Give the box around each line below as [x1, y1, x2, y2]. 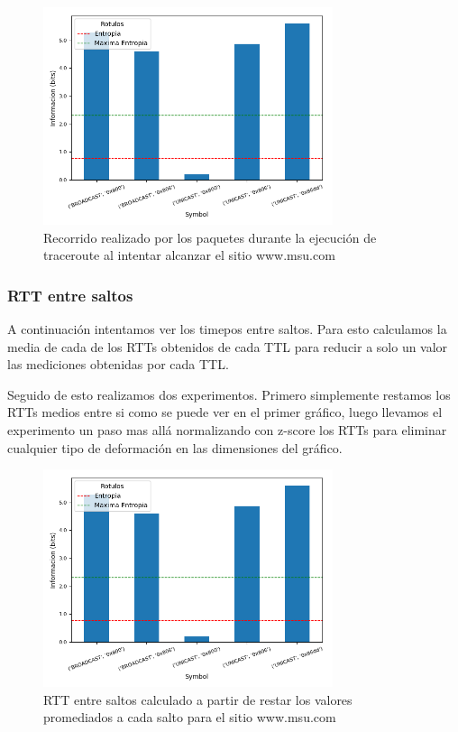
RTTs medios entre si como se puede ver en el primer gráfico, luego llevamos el [7, 403, 443, 422]
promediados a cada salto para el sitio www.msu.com [43, 708, 336, 727]
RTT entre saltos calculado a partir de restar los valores [43, 690, 353, 709]
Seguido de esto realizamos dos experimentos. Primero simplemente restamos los [7, 385, 451, 403]
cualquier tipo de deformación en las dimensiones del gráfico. [7, 438, 343, 457]
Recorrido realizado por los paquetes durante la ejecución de [43, 227, 377, 246]
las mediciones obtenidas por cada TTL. [7, 355, 229, 374]
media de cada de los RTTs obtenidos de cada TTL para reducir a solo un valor [7, 337, 448, 356]
